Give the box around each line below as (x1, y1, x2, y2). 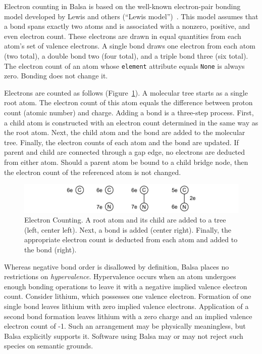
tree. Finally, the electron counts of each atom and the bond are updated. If (4, 137, 239, 147)
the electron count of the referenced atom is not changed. (4, 166, 181, 177)
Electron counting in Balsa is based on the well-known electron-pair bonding (4, 1, 241, 11)
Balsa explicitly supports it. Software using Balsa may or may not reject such (4, 330, 243, 341)
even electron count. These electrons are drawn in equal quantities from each (4, 30, 241, 41)
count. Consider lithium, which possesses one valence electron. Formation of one (4, 291, 251, 301)
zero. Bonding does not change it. (4, 70, 108, 81)
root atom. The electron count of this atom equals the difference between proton (4, 97, 253, 108)
